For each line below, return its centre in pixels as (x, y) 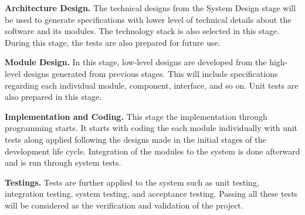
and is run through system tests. (63, 162)
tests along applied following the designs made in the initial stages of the (135, 139)
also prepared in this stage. (53, 97)
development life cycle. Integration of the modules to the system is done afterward (152, 151)
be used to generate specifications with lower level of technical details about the (148, 19)
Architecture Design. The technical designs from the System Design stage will (150, 8)
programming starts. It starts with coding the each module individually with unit (151, 128)
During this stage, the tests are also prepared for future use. (113, 42)
